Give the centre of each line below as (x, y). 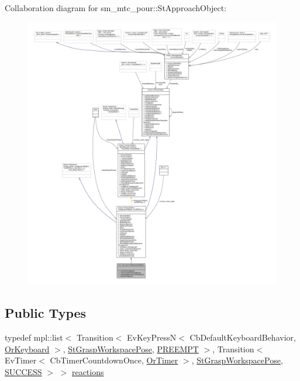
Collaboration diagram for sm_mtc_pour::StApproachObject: (116, 8)
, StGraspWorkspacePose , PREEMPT (131, 349)
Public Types (46, 313)
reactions (88, 371)
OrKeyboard (27, 349)
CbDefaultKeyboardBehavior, (243, 337)
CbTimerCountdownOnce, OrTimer (114, 360)
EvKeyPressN (152, 337)
